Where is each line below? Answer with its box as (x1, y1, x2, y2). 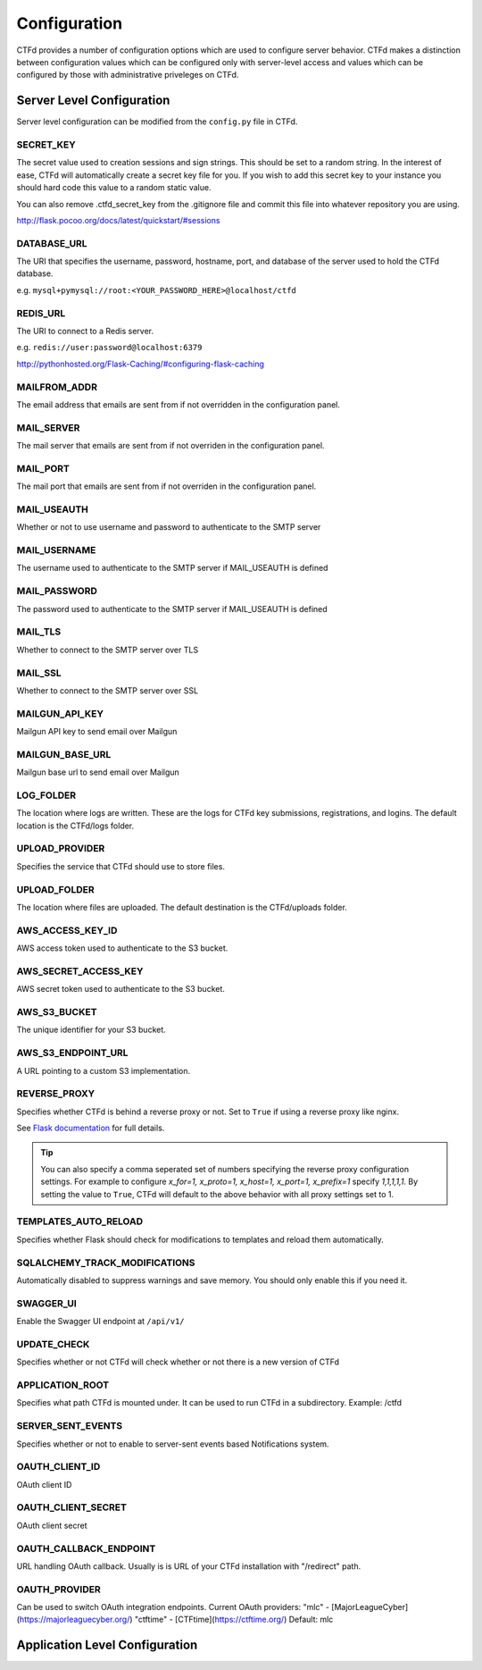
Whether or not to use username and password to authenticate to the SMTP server (16, 522, 321, 533)
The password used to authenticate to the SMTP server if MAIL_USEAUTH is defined (16, 603, 328, 614)
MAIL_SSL (16, 667, 62, 679)
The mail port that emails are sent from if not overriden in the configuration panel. (16, 481, 317, 491)
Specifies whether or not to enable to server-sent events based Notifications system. (16, 1439, 329, 1449)
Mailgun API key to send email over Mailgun (16, 726, 178, 737)
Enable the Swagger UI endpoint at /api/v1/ (16, 1316, 185, 1327)
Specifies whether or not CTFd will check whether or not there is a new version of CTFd (16, 1356, 339, 1367)
